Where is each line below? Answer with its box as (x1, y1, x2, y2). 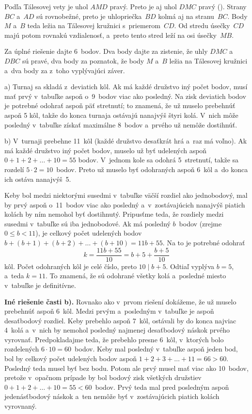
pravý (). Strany (198, 1, 247, 11)
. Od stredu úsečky (174, 20, 230, 31)
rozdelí (4, 164, 24, 174)
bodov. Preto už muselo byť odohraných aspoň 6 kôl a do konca (56, 164, 248, 174)
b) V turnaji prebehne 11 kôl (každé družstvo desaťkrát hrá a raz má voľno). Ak (4, 136, 247, 146)
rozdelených (4, 344, 39, 354)
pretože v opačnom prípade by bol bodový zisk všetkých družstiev (4, 372, 202, 382)
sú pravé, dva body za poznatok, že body (22, 55, 144, 65)
